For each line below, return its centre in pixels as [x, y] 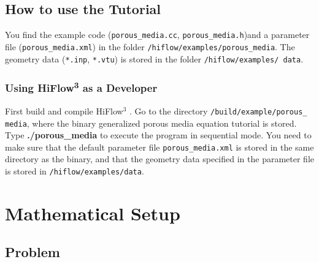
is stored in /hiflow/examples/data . [75, 171]
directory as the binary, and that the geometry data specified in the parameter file [160, 159]
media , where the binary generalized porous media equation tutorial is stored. [151, 123]
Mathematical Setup [93, 213]
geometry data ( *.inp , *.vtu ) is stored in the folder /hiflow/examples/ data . [154, 58]
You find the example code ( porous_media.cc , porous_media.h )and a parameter [157, 35]
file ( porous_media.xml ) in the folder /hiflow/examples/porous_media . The [150, 46]
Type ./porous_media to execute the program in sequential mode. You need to [158, 135]
